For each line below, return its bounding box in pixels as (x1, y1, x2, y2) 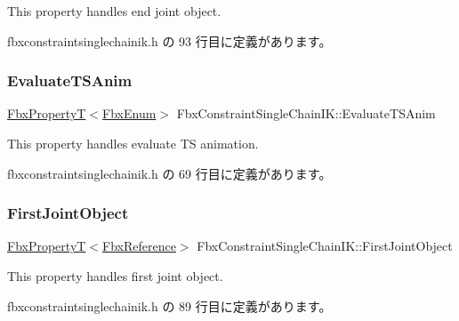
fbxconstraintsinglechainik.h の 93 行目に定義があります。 (7, 31, 332, 50)
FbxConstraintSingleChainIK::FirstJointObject (197, 237, 453, 255)
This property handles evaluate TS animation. (7, 134, 259, 152)
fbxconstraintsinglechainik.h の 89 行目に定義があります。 (7, 296, 332, 315)
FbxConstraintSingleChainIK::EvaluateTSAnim (176, 104, 436, 123)
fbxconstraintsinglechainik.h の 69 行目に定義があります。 (7, 164, 332, 182)
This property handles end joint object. (7, 2, 221, 20)
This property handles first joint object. (7, 267, 223, 285)
